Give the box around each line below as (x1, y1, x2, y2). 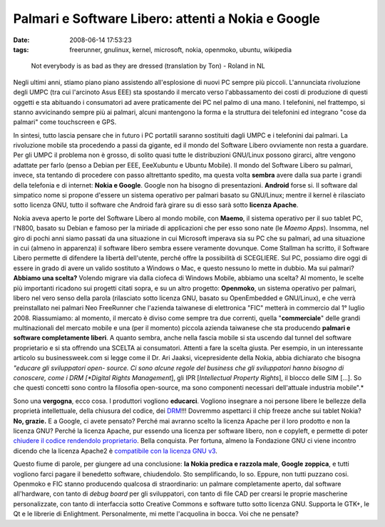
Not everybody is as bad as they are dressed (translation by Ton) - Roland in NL (31, 61, 265, 71)
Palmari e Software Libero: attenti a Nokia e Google (13, 11, 321, 26)
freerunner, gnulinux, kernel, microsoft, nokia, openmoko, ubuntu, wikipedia (69, 45, 292, 53)
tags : (13, 45, 29, 53)
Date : (13, 36, 30, 44)
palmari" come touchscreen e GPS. (13, 118, 117, 126)
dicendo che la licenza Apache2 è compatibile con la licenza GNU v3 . (13, 446, 217, 455)
